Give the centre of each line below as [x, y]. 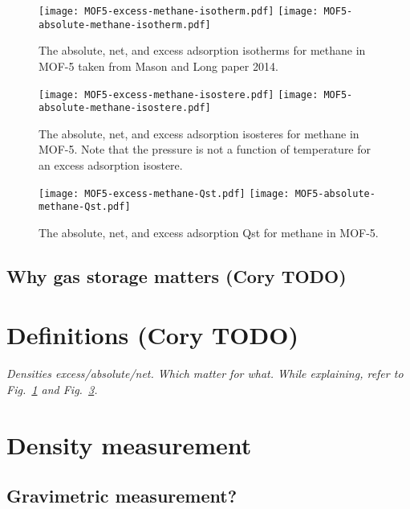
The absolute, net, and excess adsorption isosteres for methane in [199, 133]
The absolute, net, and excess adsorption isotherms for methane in [202, 50]
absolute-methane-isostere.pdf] [125, 108]
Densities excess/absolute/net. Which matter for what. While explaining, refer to [205, 374]
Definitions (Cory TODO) [152, 335]
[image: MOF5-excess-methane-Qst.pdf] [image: [164, 193]
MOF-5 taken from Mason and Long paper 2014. [158, 66]
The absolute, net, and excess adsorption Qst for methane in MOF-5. [209, 232]
